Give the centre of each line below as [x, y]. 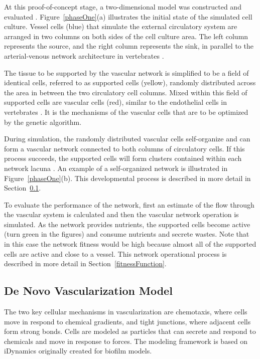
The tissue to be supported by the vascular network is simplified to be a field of [126, 72]
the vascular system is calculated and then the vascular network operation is [121, 214]
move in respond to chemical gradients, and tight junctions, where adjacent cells [127, 321]
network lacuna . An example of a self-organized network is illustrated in [116, 168]
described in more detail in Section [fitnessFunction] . [85, 263]
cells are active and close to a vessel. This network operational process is [115, 253]
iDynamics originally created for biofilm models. [78, 351]
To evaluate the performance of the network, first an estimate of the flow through [129, 204]
